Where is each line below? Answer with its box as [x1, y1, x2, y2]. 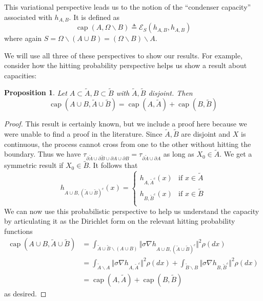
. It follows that [89, 160, 138, 170]
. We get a [219, 148, 252, 159]
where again [4, 33, 42, 44]
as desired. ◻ [4, 288, 47, 299]
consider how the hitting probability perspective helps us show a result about [4, 60, 247, 71]
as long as [163, 148, 194, 159]
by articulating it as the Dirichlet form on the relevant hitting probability [4, 216, 235, 226]
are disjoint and [181, 128, 231, 139]
